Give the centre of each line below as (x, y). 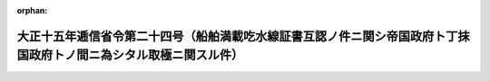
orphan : (32, 10)
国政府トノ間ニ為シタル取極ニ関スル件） (130, 55)
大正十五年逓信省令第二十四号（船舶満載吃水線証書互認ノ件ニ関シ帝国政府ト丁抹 (243, 36)
